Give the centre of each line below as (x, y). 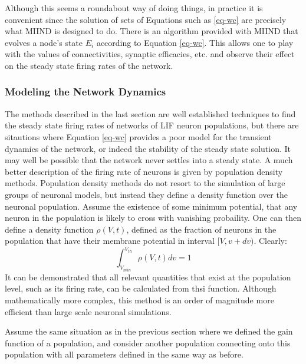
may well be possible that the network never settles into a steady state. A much (149, 160)
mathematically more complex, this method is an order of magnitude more (139, 300)
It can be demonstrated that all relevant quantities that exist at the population (148, 277)
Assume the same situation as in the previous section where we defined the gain (149, 331)
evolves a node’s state (44, 42)
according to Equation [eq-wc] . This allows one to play (195, 42)
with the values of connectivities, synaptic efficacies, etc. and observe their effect (150, 54)
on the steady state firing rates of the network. (89, 65)
